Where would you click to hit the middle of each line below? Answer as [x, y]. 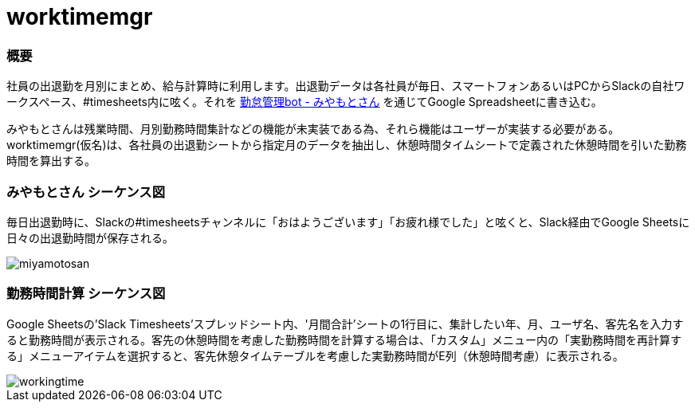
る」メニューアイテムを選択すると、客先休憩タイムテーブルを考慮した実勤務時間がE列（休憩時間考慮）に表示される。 [315, 355]
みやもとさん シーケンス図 [86, 192]
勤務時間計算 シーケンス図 [86, 294]
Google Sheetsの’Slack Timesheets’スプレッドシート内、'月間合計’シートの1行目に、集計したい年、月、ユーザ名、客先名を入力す [345, 324]
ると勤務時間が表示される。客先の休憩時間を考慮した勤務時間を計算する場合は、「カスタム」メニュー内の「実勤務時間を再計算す [344, 339]
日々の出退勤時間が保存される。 [90, 237]
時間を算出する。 [51, 161]
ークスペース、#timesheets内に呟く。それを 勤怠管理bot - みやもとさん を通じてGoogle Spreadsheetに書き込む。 [304, 102]
